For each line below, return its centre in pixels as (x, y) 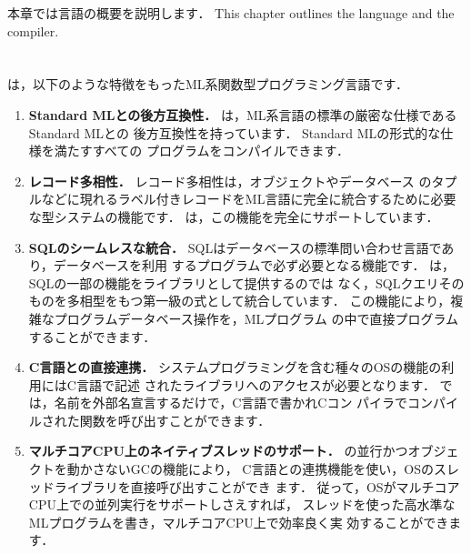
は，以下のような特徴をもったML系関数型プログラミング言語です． (208, 84)
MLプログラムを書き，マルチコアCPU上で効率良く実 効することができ (239, 522)
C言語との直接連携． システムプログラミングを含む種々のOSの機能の (235, 367)
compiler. (33, 30)
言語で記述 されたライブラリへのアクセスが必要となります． (256, 384)
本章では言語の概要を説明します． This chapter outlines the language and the (231, 13)
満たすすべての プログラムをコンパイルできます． (201, 151)
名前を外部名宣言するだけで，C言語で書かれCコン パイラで (231, 403)
